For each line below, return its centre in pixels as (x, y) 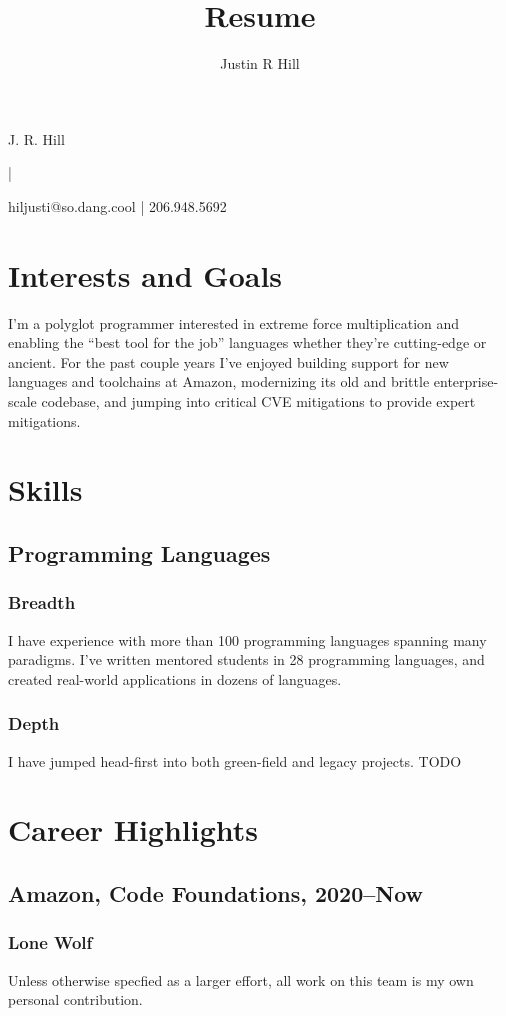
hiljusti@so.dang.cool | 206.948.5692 (117, 205)
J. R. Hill (36, 138)
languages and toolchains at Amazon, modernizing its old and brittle (219, 381)
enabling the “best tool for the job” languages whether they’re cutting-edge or (247, 342)
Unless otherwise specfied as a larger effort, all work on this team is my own (241, 979)
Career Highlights (133, 829)
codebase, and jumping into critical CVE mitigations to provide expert (258, 401)
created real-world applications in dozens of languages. (175, 678)
